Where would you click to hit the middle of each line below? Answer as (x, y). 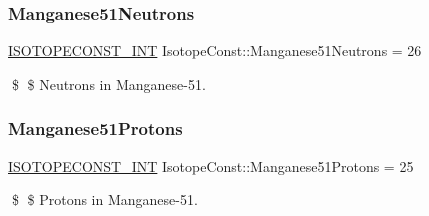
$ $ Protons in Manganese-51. (104, 199)
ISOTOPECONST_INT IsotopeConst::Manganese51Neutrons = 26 (215, 50)
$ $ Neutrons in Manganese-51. (108, 83)
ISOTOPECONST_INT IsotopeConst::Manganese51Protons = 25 (211, 165)
